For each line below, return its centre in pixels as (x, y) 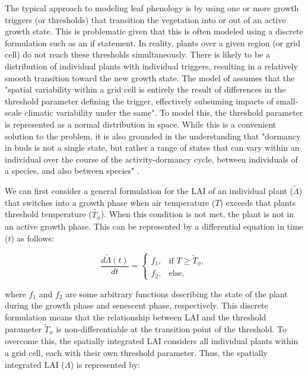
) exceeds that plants (258, 202)
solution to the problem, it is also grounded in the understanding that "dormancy (153, 136)
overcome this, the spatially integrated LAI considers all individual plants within (152, 341)
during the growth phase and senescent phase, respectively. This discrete (136, 305)
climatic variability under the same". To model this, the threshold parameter (164, 112)
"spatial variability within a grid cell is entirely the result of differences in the (145, 89)
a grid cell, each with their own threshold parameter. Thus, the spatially (136, 352)
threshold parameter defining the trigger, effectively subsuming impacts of (139, 101)
